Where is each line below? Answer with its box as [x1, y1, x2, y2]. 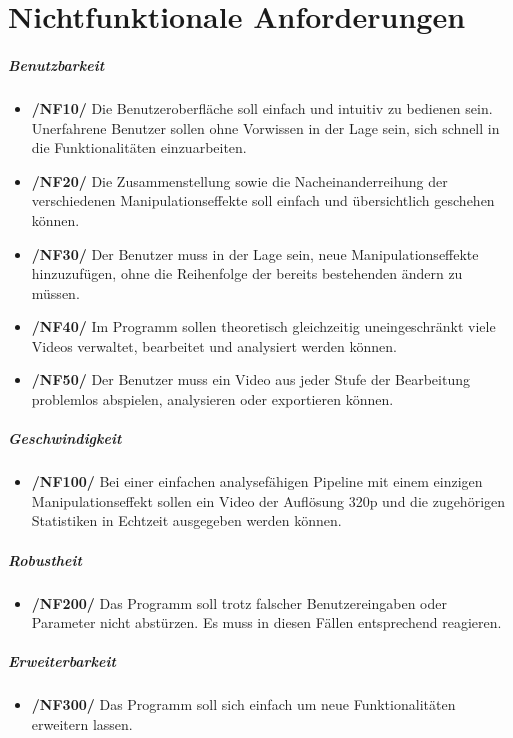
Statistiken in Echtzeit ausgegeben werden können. [31, 510, 342, 531]
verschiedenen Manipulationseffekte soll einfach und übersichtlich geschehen [31, 190, 495, 211]
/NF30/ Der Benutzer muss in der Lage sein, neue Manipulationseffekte [31, 243, 479, 264]
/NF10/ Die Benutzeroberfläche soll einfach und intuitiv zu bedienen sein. [31, 97, 493, 118]
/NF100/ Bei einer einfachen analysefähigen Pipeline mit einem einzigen [31, 471, 483, 492]
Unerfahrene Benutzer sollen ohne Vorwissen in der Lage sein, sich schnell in [31, 117, 500, 138]
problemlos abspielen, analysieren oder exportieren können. [31, 389, 394, 410]
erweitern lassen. [31, 713, 133, 734]
